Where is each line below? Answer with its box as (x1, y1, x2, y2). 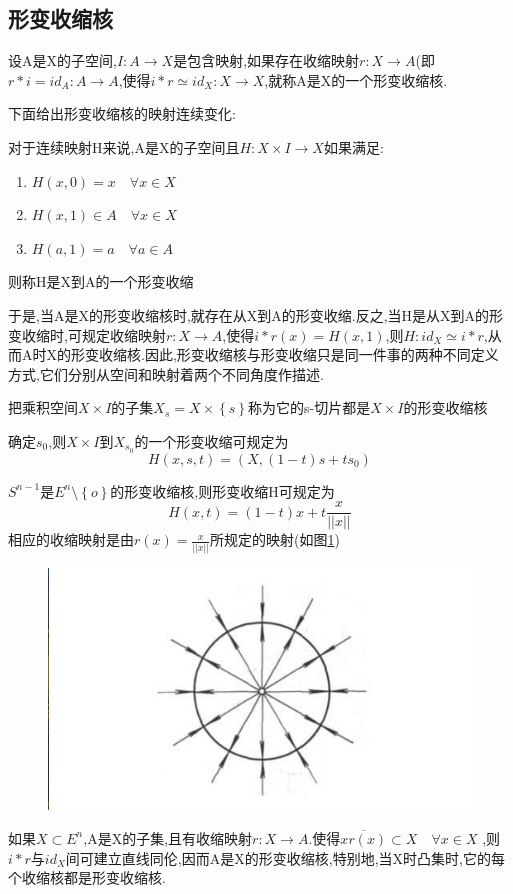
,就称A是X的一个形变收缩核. (264, 69, 448, 90)
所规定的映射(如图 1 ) (209, 529, 340, 550)
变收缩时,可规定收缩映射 (8, 324, 166, 345)
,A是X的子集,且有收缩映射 (83, 827, 253, 848)
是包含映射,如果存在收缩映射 (173, 50, 360, 71)
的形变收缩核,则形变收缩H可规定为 (110, 480, 335, 501)
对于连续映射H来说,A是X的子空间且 (8, 136, 240, 157)
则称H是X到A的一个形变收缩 (8, 271, 194, 292)
